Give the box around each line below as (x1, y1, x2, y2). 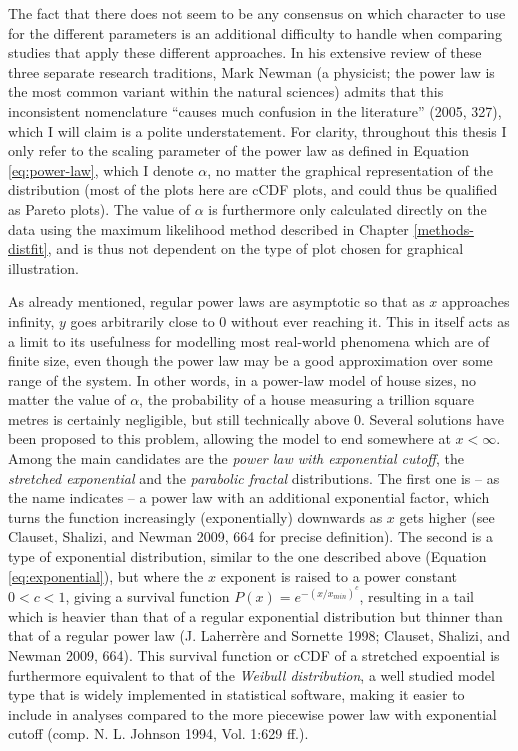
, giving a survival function (65, 586, 230, 607)
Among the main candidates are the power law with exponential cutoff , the (8, 448, 464, 469)
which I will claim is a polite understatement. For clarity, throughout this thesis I (8, 120, 507, 141)
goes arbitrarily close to (70, 310, 215, 331)
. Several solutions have (361, 408, 504, 429)
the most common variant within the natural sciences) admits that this (8, 81, 444, 102)
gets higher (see (399, 506, 495, 527)
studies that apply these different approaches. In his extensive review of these (8, 42, 482, 63)
